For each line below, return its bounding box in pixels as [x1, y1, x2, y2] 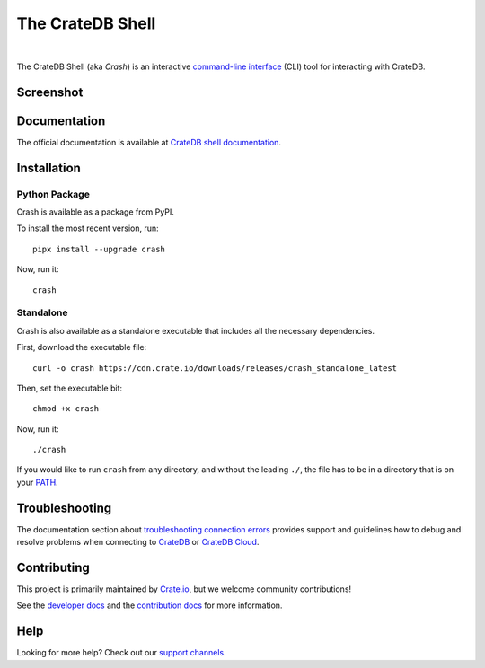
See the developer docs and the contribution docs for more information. [16, 600, 283, 611]
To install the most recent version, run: [16, 223, 159, 233]
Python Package [16, 188, 90, 200]
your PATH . [16, 477, 58, 488]
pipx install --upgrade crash [32, 243, 166, 254]
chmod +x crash [32, 404, 100, 414]
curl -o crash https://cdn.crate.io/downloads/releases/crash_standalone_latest [32, 363, 398, 373]
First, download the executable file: [16, 342, 147, 353]
